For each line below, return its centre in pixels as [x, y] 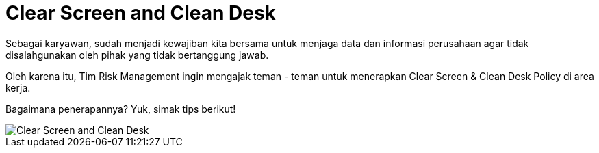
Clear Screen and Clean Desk [141, 13]
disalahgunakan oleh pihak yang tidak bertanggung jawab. [137, 55]
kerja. [18, 87]
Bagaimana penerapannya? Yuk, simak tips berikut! [121, 109]
